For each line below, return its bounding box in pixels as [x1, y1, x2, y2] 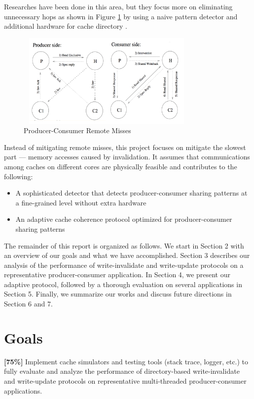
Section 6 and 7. [4, 299, 53, 309]
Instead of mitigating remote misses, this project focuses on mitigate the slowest [4, 142, 246, 152]
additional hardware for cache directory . [4, 21, 127, 31]
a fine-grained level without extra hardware [15, 197, 146, 207]
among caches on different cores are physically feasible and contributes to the [4, 161, 237, 171]
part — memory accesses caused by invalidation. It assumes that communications [4, 151, 250, 162]
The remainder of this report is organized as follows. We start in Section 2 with [4, 240, 244, 250]
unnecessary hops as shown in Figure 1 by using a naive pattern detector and [4, 11, 238, 21]
